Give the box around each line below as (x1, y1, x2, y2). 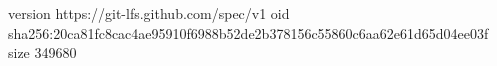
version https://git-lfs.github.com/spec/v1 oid (8, 3, 290, 23)
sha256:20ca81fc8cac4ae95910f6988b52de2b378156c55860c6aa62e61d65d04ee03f (8, 22, 489, 43)
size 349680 (8, 42, 77, 63)
